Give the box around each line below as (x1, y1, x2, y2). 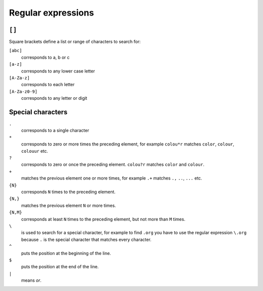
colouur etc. (21, 148, 48, 154)
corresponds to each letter (21, 82, 75, 88)
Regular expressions (9, 7, 94, 18)
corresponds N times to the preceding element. (21, 189, 116, 195)
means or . (21, 277, 41, 283)
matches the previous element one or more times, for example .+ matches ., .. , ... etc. (21, 175, 202, 181)
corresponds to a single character (21, 127, 90, 133)
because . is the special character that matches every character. (21, 236, 152, 242)
